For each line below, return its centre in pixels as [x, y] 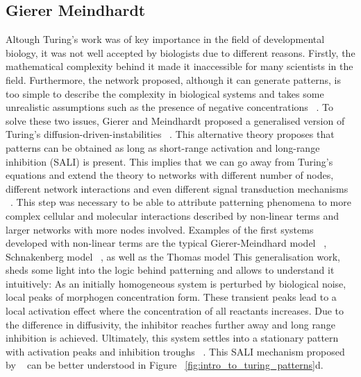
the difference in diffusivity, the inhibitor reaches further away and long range [170, 324]
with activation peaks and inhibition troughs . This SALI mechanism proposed [175, 351]
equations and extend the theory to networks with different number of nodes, [170, 175]
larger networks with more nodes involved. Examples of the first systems [160, 229]
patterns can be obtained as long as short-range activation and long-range [163, 147]
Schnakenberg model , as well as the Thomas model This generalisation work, [173, 256]
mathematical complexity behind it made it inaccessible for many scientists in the [179, 66]
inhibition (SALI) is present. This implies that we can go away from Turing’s [169, 161]
